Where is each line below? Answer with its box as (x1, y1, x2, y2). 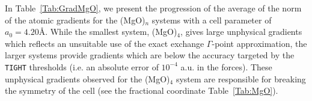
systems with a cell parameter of (151, 13, 272, 26)
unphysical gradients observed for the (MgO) (5, 72, 170, 85)
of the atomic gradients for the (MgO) (5, 13, 145, 26)
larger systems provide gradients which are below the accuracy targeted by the (5, 49, 295, 61)
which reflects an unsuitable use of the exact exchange (5, 37, 204, 49)
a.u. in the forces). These (180, 60, 272, 73)
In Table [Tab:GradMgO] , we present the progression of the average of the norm (5, 2, 302, 14)
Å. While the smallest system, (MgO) (38, 25, 177, 38)
